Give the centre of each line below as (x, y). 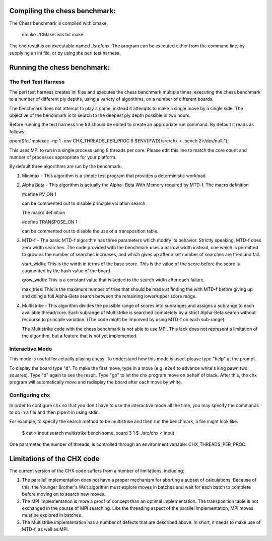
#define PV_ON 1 (39, 194)
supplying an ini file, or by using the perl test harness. (65, 53)
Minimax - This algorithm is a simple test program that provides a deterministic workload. (114, 176)
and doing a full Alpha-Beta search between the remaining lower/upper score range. (109, 296)
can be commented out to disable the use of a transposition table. (90, 231)
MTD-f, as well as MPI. (45, 529)
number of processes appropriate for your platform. (63, 157)
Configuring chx (30, 395)
